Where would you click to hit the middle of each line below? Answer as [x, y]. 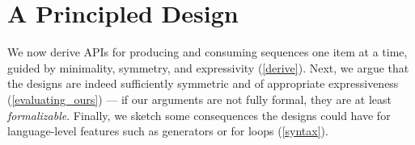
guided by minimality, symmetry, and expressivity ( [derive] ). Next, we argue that [208, 67]
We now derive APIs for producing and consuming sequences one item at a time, [207, 52]
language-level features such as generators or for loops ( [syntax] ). [168, 131]
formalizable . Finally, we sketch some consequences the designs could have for [199, 115]
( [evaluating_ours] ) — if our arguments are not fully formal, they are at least [199, 99]
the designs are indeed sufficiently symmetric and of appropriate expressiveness [203, 83]
